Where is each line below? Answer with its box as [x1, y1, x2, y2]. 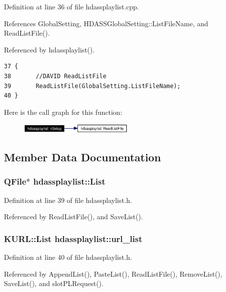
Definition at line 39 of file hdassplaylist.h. [4, 195, 132, 205]
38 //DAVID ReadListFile [4, 72, 107, 80]
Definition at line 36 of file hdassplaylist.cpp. [4, 1, 139, 11]
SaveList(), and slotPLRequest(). [4, 278, 104, 289]
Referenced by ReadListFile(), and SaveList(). [4, 211, 143, 222]
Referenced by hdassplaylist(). [4, 44, 95, 54]
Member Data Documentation [4, 149, 161, 165]
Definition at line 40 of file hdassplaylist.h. [4, 252, 132, 262]
